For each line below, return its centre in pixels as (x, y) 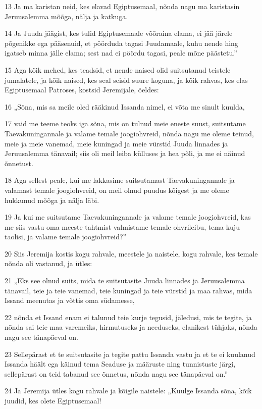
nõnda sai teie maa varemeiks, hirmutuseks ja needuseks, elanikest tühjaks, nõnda (131, 327)
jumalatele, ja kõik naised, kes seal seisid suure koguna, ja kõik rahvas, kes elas (126, 80)
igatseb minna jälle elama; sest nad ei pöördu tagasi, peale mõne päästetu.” (121, 53)
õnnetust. (19, 163)
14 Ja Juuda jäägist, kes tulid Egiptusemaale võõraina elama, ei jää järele (119, 33)
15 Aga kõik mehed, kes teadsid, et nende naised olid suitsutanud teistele (118, 69)
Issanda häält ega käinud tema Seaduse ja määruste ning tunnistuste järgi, (120, 364)
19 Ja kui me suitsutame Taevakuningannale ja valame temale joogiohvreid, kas (128, 217)
